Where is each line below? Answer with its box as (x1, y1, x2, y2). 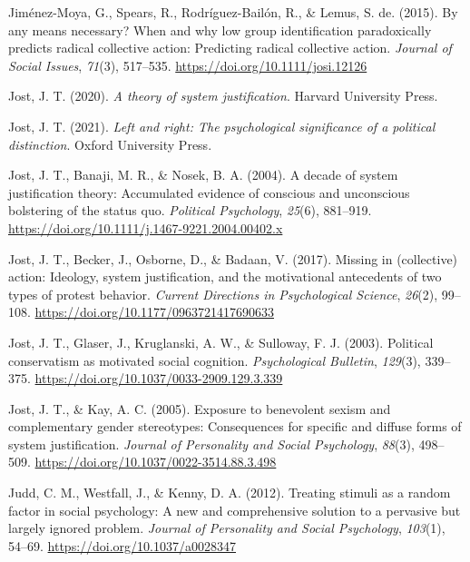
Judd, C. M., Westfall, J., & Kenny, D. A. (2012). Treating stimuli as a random (8, 483, 451, 502)
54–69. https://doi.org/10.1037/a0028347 (8, 536, 236, 555)
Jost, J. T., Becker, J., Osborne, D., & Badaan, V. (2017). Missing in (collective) (8, 249, 458, 268)
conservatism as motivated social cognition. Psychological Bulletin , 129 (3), (8, 350, 421, 370)
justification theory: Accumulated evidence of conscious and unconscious (8, 182, 410, 202)
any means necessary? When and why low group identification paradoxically (8, 20, 432, 39)
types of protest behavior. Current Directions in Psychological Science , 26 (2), (8, 284, 438, 303)
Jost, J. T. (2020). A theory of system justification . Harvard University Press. (8, 86, 438, 105)
